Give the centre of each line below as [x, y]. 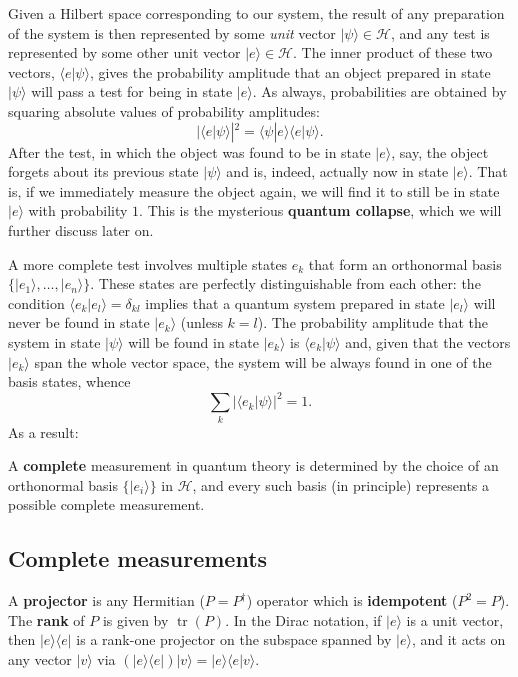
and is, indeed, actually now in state [337, 171]
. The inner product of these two [393, 52]
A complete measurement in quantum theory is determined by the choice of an [253, 465]
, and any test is [440, 32]
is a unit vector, [455, 619]
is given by [135, 619]
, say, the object [440, 151]
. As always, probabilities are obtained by [379, 91]
